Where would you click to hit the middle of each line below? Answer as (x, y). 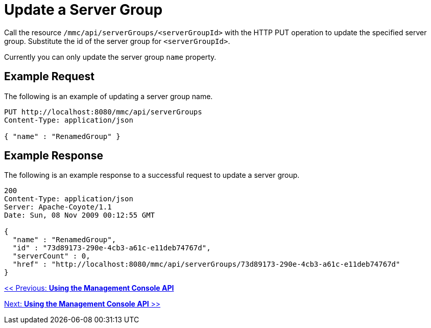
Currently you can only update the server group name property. (110, 57)
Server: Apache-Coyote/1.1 (58, 207)
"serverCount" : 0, (51, 256)
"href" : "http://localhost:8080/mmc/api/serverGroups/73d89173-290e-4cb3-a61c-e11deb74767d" (206, 264)
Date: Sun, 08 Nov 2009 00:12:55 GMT (80, 215)
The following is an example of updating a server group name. (109, 96)
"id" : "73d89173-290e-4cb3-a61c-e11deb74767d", (112, 248)
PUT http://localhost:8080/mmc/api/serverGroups (103, 112)
